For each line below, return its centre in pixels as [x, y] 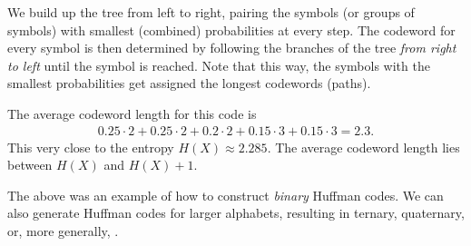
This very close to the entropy [91, 147]
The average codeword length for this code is [132, 113]
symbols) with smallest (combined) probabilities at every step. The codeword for [231, 30]
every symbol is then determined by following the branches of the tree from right [232, 48]
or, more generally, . [63, 230]
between [30, 165]
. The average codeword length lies [363, 147]
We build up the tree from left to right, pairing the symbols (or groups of [211, 12]
